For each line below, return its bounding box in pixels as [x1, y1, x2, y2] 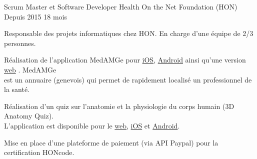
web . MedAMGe [4, 64, 56, 74]
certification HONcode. [4, 147, 74, 157]
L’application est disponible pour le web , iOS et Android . [4, 120, 180, 130]
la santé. [4, 84, 30, 94]
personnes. [4, 37, 36, 48]
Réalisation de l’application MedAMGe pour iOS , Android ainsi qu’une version [4, 54, 246, 65]
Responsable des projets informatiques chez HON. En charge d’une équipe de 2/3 [4, 28, 253, 38]
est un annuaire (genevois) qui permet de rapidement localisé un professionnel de [4, 74, 252, 84]
